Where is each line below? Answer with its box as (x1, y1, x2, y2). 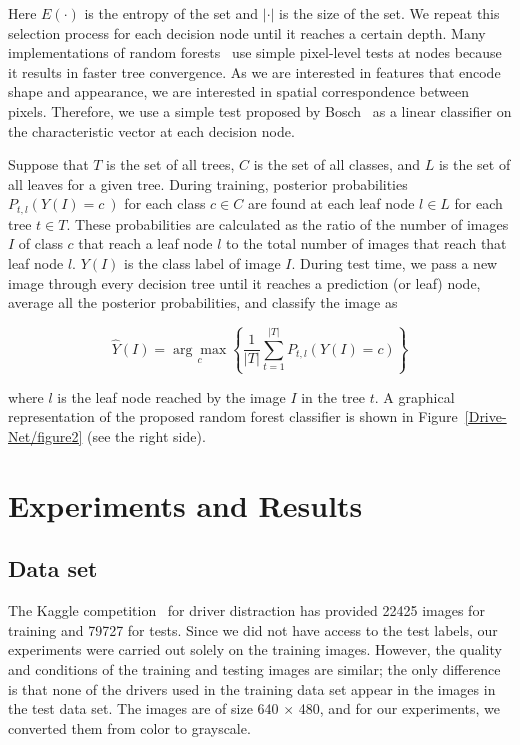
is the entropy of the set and (84, 3, 259, 23)
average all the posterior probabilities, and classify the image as (8, 292, 398, 313)
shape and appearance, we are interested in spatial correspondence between (8, 81, 469, 102)
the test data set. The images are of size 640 (8, 698, 279, 719)
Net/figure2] (8, 426, 83, 447)
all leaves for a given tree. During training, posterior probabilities (8, 173, 408, 194)
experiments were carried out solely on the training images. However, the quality (8, 639, 502, 660)
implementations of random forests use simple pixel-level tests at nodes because (8, 42, 502, 63)
